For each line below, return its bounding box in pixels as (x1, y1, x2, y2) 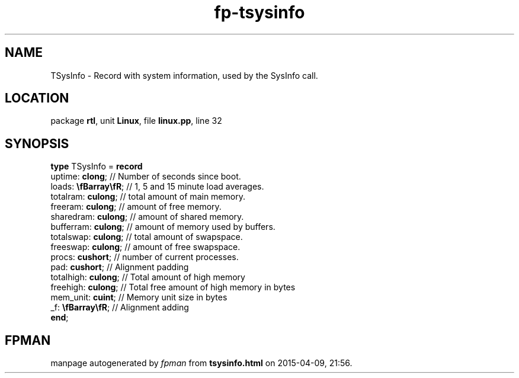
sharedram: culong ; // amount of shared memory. (50, 212, 244, 222)
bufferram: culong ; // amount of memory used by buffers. (50, 222, 275, 232)
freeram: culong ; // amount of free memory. (50, 201, 222, 212)
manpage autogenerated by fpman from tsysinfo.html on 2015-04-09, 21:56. (50, 358, 353, 369)
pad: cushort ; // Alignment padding (50, 262, 189, 273)
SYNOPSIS (5, 136, 69, 151)
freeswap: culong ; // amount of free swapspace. (50, 242, 241, 252)
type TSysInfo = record (50, 161, 143, 172)
